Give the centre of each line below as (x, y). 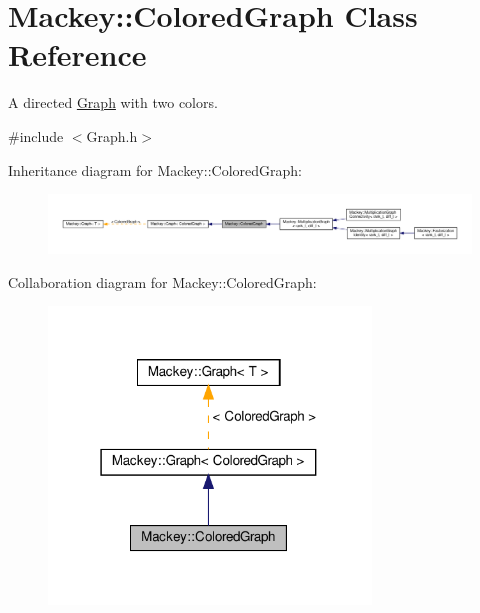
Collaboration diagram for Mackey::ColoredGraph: (162, 281)
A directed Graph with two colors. (113, 102)
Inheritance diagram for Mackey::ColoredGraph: (155, 169)
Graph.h (112, 135)
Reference (77, 54)
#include (36, 135)
